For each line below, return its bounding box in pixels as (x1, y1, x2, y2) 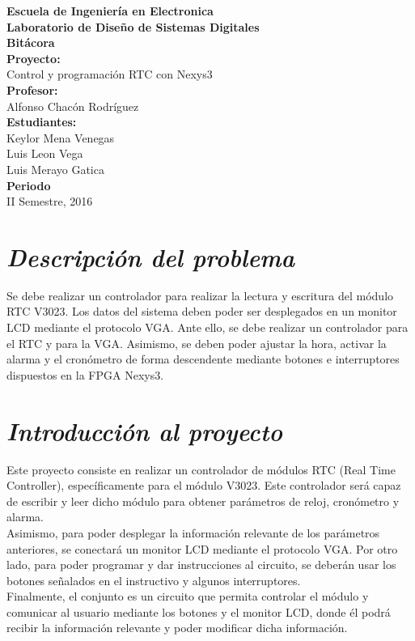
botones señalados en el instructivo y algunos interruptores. (6, 571, 301, 588)
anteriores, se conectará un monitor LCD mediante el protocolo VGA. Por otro (6, 540, 398, 557)
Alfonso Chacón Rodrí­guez (6, 97, 139, 114)
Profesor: (6, 81, 58, 98)
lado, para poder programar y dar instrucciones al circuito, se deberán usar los (6, 556, 396, 573)
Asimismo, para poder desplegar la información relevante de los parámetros (6, 524, 380, 541)
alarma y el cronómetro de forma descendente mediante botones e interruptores (6, 350, 400, 367)
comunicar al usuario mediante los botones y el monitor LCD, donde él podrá (6, 603, 391, 620)
